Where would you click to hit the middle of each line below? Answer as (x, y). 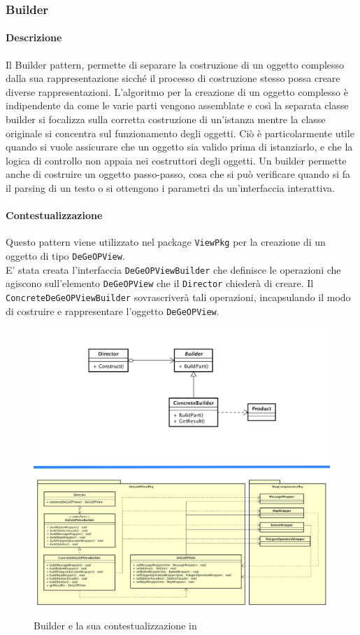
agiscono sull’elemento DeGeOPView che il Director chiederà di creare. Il (160, 283)
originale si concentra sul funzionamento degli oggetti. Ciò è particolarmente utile (180, 133)
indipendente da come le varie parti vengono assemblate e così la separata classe (177, 105)
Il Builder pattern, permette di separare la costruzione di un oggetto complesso (175, 64)
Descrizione (34, 37)
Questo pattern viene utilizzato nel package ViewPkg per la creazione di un (166, 242)
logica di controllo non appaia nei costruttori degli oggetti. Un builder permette (176, 160)
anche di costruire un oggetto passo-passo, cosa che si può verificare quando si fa (178, 174)
